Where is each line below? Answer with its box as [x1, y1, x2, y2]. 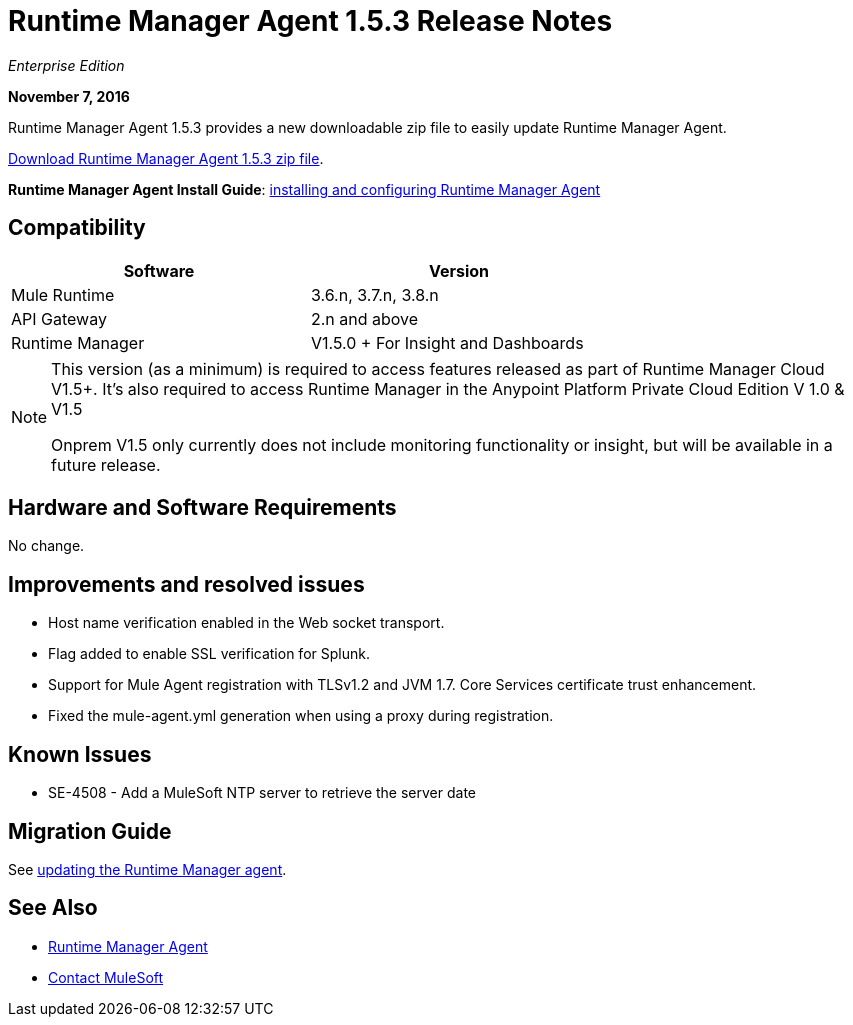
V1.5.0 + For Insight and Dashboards [311, 332, 584, 353]
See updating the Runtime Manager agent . [8, 860, 287, 878]
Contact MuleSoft [48, 968, 164, 986]
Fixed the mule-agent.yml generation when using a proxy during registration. [48, 707, 554, 725]
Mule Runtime [11, 284, 115, 305]
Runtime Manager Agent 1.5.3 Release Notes [8, 4, 613, 38]
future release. [51, 454, 161, 475]
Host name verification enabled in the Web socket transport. [48, 614, 445, 632]
